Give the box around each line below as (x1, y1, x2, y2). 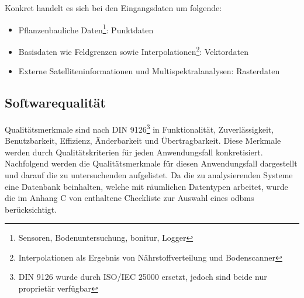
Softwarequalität (5, 93, 106, 112)
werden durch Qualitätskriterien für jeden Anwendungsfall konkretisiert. (5, 145, 263, 158)
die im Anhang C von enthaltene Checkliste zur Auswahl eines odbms (5, 192, 254, 204)
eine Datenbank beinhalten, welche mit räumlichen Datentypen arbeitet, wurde (5, 180, 288, 192)
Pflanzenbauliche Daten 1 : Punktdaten (18, 22, 154, 36)
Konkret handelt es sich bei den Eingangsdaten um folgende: (5, 2, 222, 13)
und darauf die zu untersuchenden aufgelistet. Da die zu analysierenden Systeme (5, 168, 293, 181)
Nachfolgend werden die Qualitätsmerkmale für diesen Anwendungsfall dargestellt (5, 157, 298, 169)
